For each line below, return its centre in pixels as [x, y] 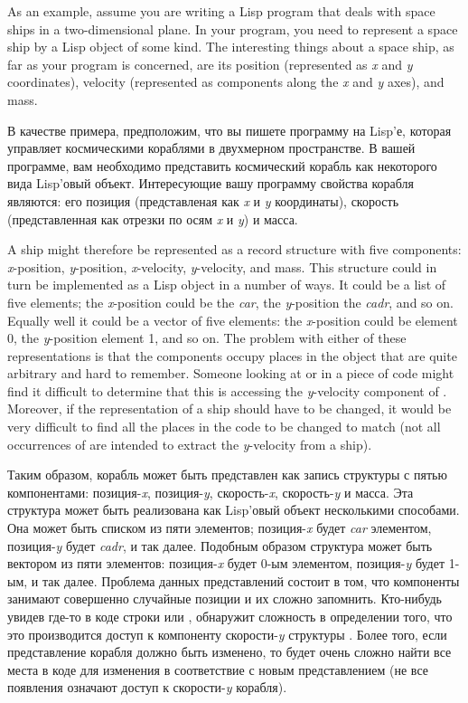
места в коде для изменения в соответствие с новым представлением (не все [218, 669]
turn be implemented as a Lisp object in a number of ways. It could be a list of [227, 285]
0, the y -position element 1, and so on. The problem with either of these [207, 338]
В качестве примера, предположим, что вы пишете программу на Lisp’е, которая [229, 130]
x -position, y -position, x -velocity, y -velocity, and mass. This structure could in [222, 266]
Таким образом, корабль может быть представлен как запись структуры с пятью [227, 475]
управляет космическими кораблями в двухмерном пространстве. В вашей [211, 148]
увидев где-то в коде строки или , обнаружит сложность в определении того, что [230, 616]
